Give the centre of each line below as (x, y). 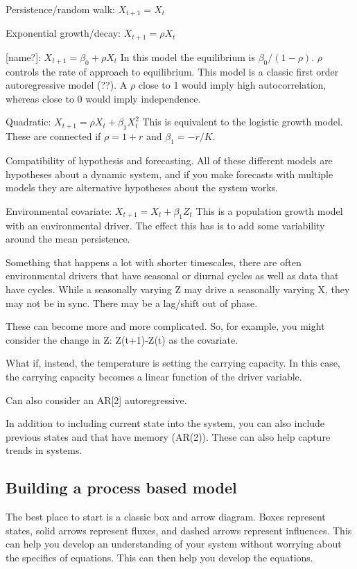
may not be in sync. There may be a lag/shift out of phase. (132, 303)
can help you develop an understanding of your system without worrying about (174, 544)
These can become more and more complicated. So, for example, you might (165, 326)
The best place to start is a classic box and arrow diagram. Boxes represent (166, 517)
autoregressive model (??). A (67, 85)
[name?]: (23, 56)
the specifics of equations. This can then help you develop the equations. (159, 557)
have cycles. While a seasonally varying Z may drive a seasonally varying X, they (178, 289)
